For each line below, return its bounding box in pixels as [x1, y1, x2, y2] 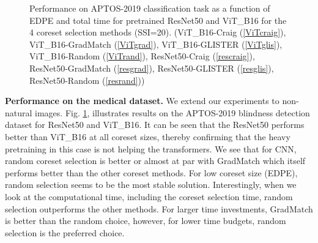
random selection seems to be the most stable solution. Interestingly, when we [5, 178, 297, 191]
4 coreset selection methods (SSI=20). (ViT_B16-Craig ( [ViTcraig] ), [29, 26, 286, 39]
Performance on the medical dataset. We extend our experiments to [5, 94, 279, 107]
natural [5, 106, 32, 119]
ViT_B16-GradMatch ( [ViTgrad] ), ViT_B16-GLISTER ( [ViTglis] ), [29, 37, 283, 50]
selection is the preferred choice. [5, 226, 125, 239]
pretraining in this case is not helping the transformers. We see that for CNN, [5, 142, 297, 155]
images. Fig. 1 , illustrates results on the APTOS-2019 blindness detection [35, 106, 310, 119]
